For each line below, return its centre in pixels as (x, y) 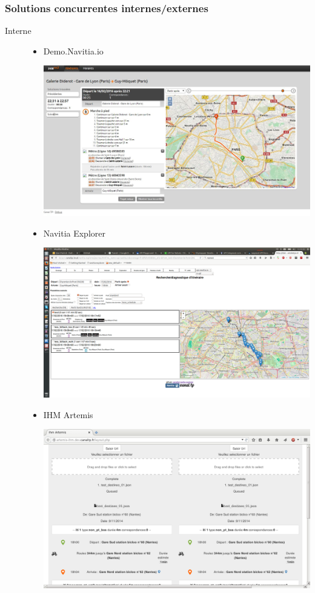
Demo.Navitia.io (73, 51)
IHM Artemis (68, 414)
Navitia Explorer (74, 233)
